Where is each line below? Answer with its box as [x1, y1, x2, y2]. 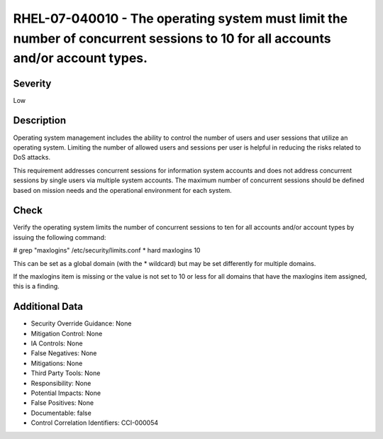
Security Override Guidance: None [30, 319, 132, 328]
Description [13, 114, 67, 127]
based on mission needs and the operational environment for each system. [13, 186, 232, 194]
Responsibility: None [30, 379, 91, 387]
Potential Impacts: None [30, 389, 101, 397]
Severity [13, 77, 52, 89]
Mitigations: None [30, 359, 83, 367]
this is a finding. [13, 282, 60, 291]
